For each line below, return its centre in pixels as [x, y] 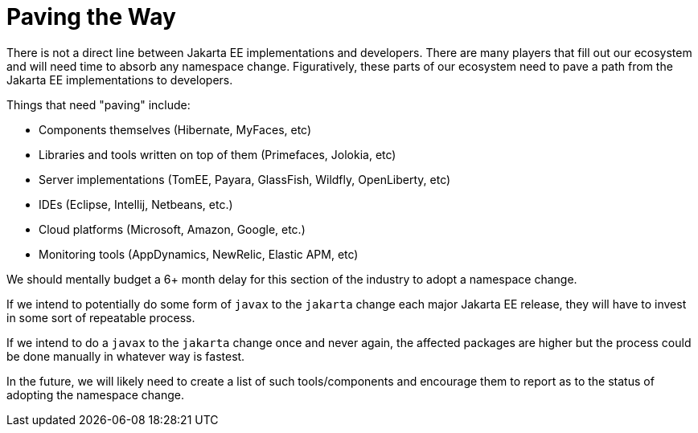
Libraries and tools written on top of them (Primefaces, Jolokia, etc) [218, 154]
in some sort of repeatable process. [101, 317]
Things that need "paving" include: [99, 104]
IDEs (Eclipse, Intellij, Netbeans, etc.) [136, 204]
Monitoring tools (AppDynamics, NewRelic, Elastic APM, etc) [199, 254]
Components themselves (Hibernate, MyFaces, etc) [175, 129]
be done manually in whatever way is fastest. [126, 356]
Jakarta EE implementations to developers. [120, 80]
